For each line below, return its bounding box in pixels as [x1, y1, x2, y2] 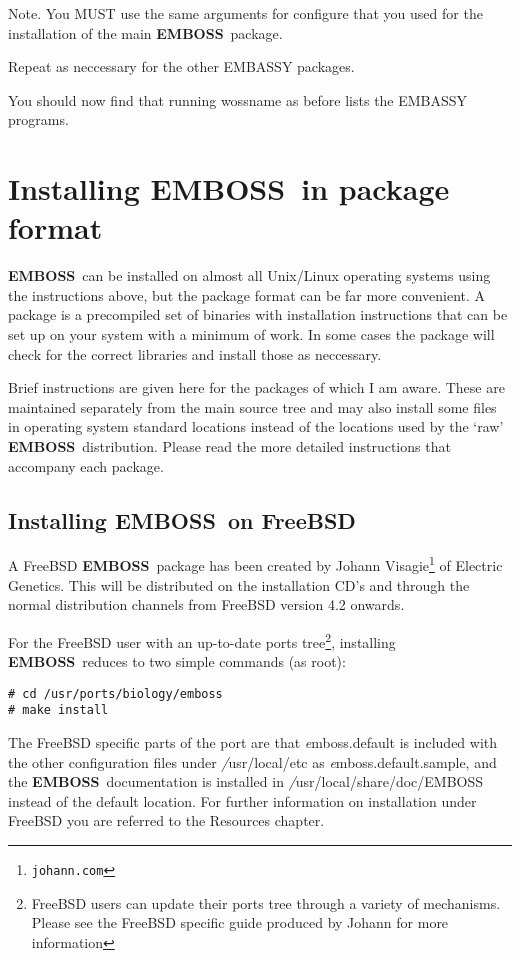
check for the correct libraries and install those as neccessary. [8, 343, 382, 364]
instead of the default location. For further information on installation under [8, 790, 477, 811]
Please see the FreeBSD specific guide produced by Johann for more [31, 912, 449, 933]
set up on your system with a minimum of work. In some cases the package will [8, 324, 495, 345]
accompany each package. [8, 455, 164, 476]
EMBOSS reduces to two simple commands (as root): [8, 651, 346, 672]
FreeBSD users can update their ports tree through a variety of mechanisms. [31, 892, 501, 913]
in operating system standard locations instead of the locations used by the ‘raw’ [8, 416, 504, 437]
